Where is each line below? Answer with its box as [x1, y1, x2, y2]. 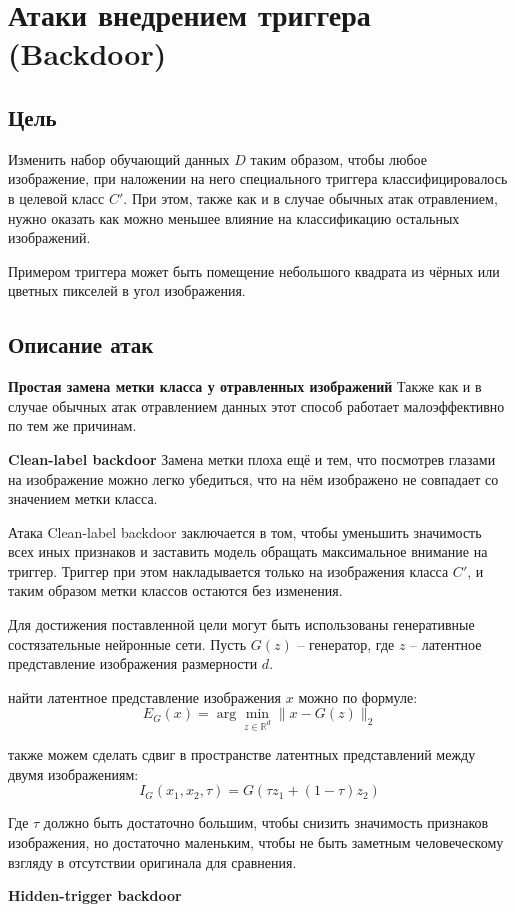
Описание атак [8, 329, 154, 360]
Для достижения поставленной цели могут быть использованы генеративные [8, 614, 475, 635]
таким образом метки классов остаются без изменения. [8, 580, 343, 601]
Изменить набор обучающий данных [8, 148, 230, 169]
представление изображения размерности [8, 653, 258, 674]
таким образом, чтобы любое [250, 148, 427, 169]
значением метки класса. [8, 488, 158, 509]
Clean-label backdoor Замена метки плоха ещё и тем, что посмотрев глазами [8, 448, 496, 469]
